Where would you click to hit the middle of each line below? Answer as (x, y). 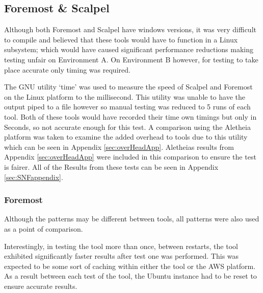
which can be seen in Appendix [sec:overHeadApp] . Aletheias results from (119, 146)
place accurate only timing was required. (67, 69)
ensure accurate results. (41, 286)
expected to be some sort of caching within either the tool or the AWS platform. (130, 266)
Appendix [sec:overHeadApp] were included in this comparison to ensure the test (130, 157)
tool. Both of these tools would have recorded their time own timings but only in (130, 116)
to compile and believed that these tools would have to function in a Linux (121, 39)
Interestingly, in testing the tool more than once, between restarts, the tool (121, 246)
